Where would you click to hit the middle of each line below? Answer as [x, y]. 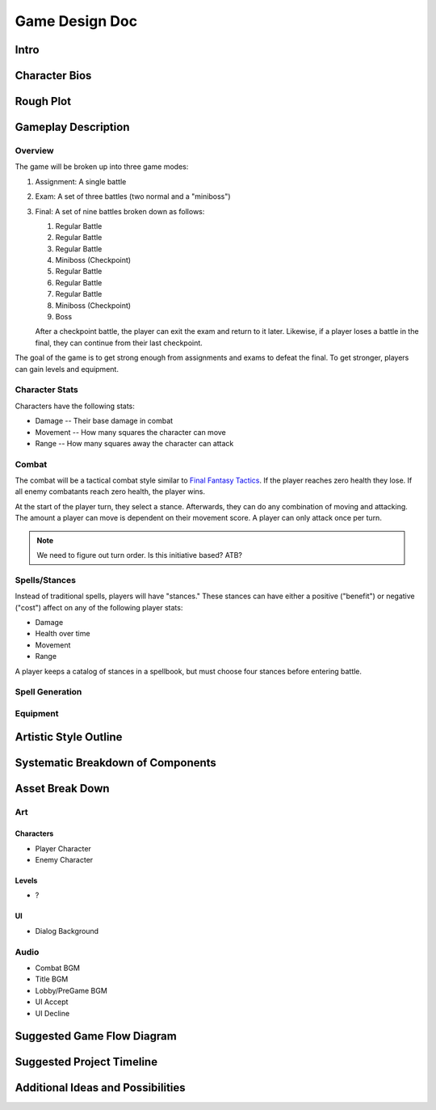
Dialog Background [67, 931]
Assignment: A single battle [81, 181]
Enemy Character [64, 860]
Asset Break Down [62, 789]
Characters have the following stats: [75, 406]
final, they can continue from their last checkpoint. [119, 343]
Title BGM [52, 979]
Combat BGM [58, 968]
